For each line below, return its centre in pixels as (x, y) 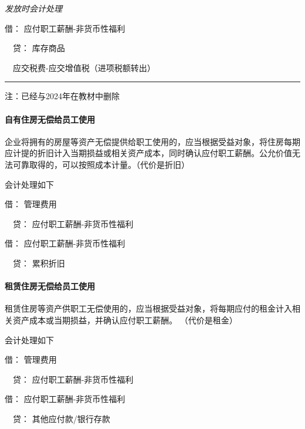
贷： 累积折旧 (39, 263)
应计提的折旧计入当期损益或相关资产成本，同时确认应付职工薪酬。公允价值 (148, 153)
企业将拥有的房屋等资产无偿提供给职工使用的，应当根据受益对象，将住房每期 (152, 141)
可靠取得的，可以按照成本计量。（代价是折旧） (101, 164)
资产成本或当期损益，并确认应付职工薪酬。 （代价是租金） (125, 320)
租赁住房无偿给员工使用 (50, 286)
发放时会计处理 (33, 8)
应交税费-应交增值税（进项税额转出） (84, 67)
